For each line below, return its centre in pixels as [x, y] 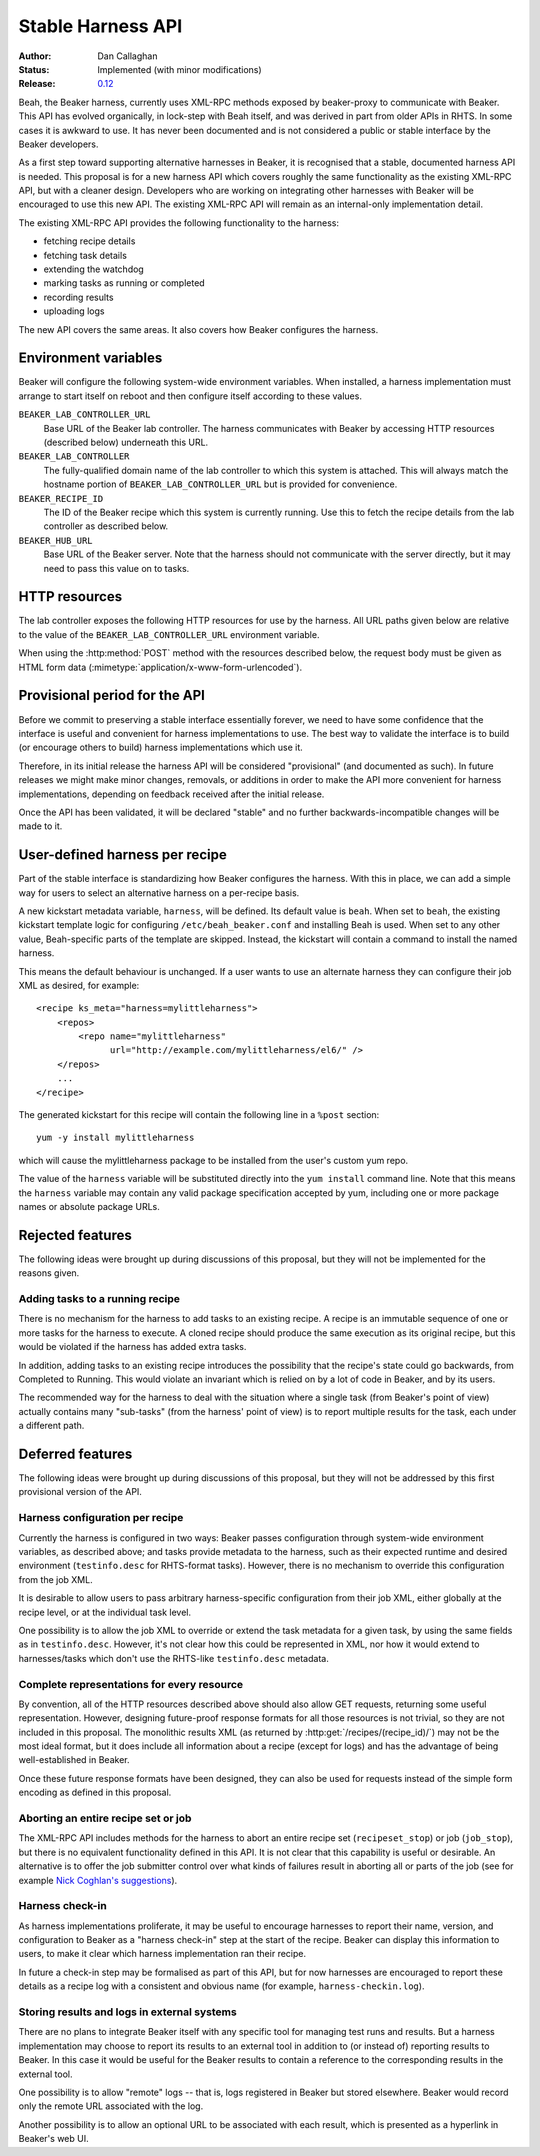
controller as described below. [106, 526]
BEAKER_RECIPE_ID [61, 498]
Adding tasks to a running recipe [99, 1299]
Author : [35, 56]
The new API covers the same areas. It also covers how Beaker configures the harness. [198, 329]
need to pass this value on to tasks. [116, 568]
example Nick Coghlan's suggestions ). [98, 1880]
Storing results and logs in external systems [127, 2012]
